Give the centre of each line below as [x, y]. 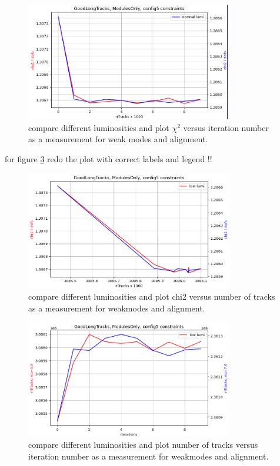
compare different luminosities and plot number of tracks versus [143, 445]
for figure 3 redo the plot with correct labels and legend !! [109, 158]
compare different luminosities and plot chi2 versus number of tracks [152, 296]
